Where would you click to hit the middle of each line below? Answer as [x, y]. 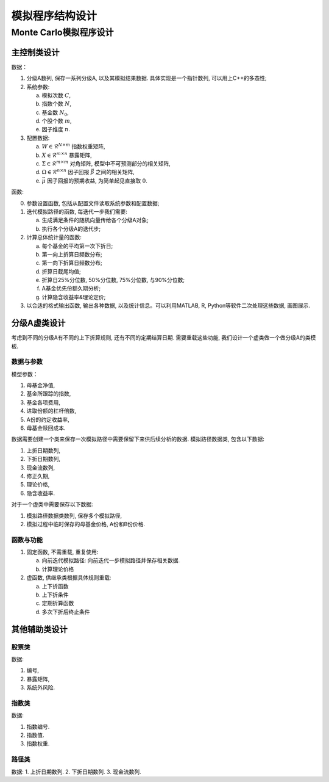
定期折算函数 [58, 603]
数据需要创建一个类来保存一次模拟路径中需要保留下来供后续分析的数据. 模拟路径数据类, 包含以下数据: [138, 439]
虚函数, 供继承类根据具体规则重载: [69, 577]
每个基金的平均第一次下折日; [77, 246]
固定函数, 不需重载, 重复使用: [62, 552]
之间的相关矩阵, [115, 172]
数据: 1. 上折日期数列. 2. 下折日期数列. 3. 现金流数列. [76, 772]
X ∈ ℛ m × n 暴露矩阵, [67, 154]
